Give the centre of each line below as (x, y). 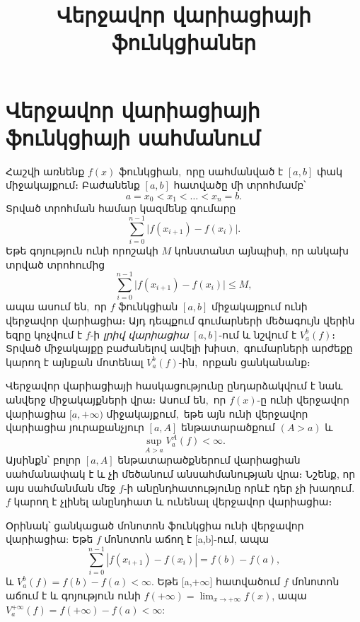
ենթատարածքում (228, 427)
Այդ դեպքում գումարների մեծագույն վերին (242, 320)
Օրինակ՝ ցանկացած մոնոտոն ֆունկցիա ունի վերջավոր (155, 525)
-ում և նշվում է (258, 334)
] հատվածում (245, 581)
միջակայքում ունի (260, 306)
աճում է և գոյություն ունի (73, 595)
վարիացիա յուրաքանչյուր (75, 427)
